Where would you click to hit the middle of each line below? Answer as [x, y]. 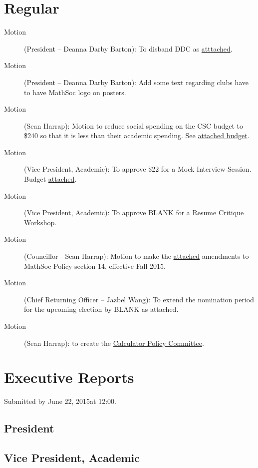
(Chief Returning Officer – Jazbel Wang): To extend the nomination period [139, 299]
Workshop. [40, 222]
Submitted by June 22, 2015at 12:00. [60, 401]
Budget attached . [50, 179]
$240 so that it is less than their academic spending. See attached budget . [137, 135]
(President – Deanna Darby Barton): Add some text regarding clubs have [136, 82]
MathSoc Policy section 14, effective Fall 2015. [95, 266]
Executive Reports [69, 377]
